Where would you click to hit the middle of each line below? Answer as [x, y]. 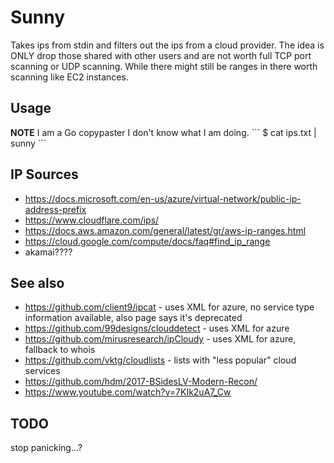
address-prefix [55, 209]
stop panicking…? [46, 448]
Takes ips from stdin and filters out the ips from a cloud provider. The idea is [167, 45]
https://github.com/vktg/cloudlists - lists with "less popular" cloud [160, 360]
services [42, 371]
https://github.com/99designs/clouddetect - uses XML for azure [157, 328]
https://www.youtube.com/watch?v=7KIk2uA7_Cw [128, 392]
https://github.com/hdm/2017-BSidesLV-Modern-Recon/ [141, 382]
